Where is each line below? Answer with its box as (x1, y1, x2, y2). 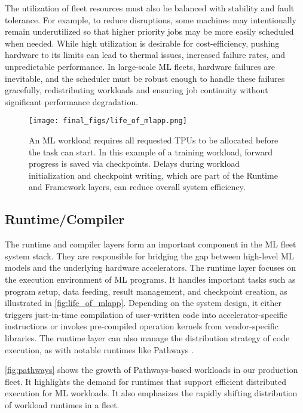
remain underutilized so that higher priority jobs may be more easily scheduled (5, 25, 294, 38)
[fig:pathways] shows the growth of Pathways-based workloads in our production (5, 363, 298, 376)
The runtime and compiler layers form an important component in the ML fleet (5, 238, 296, 250)
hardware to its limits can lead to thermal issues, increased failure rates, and (5, 48, 285, 61)
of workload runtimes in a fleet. (5, 398, 120, 411)
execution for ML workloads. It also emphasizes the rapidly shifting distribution (5, 387, 298, 399)
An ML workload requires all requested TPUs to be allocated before (29, 134, 278, 146)
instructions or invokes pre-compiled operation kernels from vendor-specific (5, 320, 278, 332)
